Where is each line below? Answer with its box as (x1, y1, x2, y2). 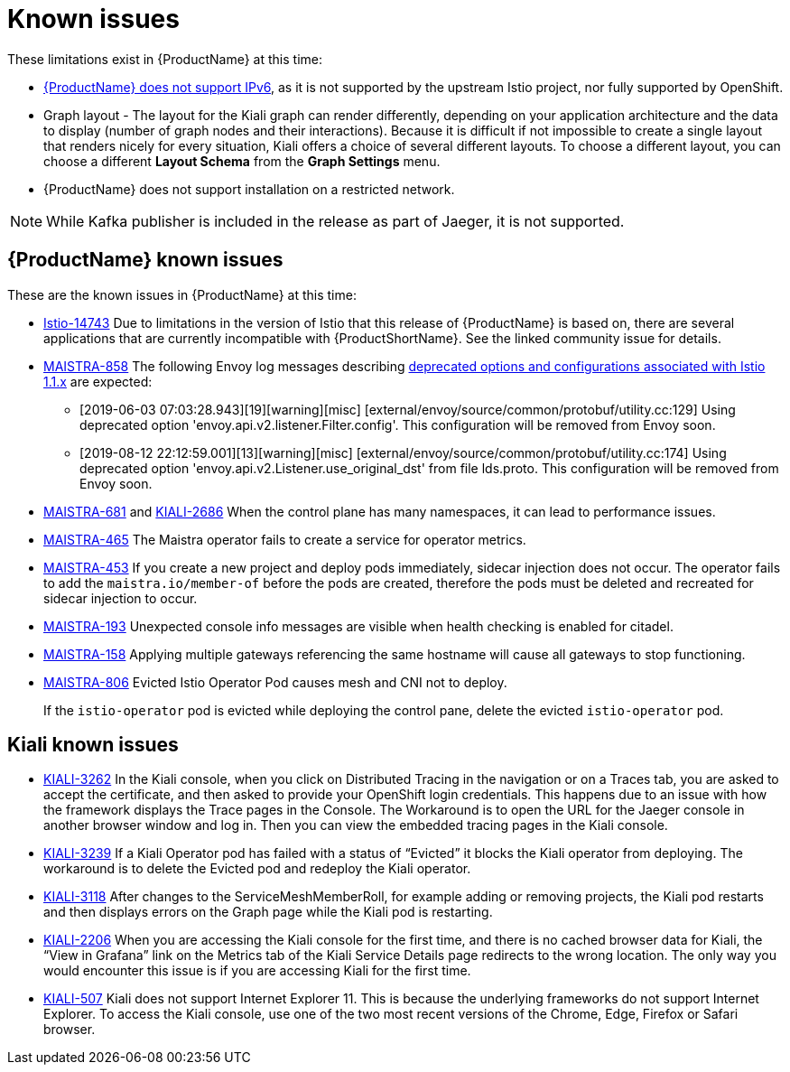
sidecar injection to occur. (43, 590, 198, 606)
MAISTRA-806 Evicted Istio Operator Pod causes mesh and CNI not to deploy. (43, 674, 507, 690)
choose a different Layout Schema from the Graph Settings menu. (43, 153, 441, 169)
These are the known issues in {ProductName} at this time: (7, 286, 357, 303)
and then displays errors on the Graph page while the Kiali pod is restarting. (43, 904, 493, 920)
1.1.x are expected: (43, 373, 153, 389)
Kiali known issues (7, 733, 179, 757)
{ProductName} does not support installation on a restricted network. (43, 181, 455, 197)
